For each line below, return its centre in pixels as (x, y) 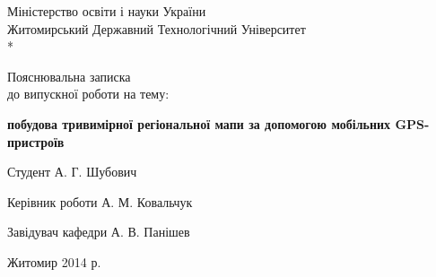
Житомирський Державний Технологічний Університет (157, 28)
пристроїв (36, 141)
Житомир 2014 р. (54, 261)
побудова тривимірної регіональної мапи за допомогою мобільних (199, 123)
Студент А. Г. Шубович (72, 172)
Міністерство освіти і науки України (107, 11)
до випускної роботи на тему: (88, 94)
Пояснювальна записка (69, 76)
